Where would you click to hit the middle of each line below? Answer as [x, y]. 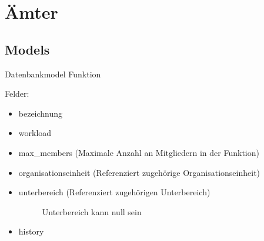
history [31, 231]
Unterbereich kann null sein [92, 211]
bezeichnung [41, 113]
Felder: [17, 94]
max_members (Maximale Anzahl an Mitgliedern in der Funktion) [139, 152]
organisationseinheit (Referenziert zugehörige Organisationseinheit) [139, 172]
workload [35, 133]
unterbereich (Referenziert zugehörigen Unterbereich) [114, 192]
